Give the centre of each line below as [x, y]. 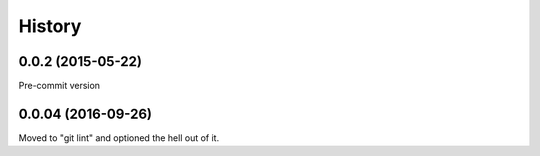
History [50, 26]
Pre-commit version [59, 86]
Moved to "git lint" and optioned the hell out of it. [119, 137]
